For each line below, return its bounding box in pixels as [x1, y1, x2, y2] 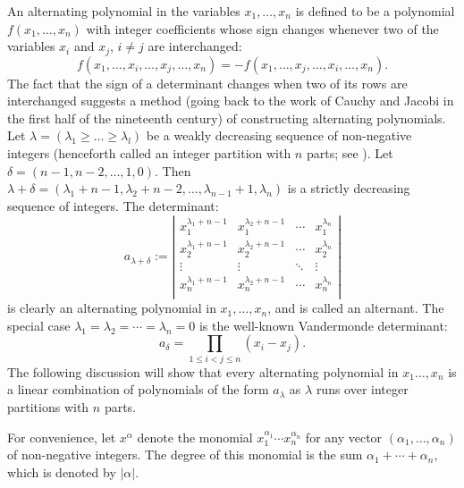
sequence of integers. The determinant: [7, 196, 219, 215]
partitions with [7, 397, 89, 416]
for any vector [305, 427, 383, 446]
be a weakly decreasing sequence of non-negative [146, 126, 412, 145]
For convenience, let [7, 427, 116, 446]
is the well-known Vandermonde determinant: [198, 316, 448, 334]
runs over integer [316, 380, 409, 399]
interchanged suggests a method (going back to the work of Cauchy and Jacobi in [7, 91, 454, 110]
